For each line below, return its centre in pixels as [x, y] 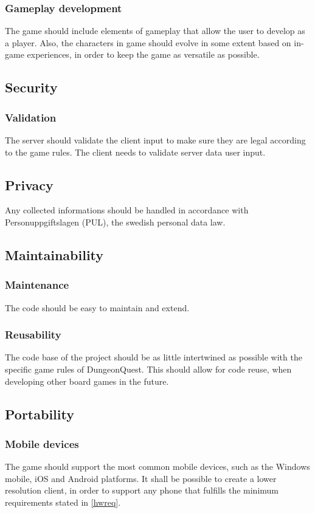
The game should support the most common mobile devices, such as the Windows [157, 467]
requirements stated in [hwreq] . [63, 502]
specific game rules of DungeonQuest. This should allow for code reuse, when [148, 369]
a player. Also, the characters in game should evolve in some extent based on [148, 42]
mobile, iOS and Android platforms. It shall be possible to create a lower [141, 478]
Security [31, 87]
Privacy [29, 184]
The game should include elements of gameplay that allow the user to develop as [155, 31]
